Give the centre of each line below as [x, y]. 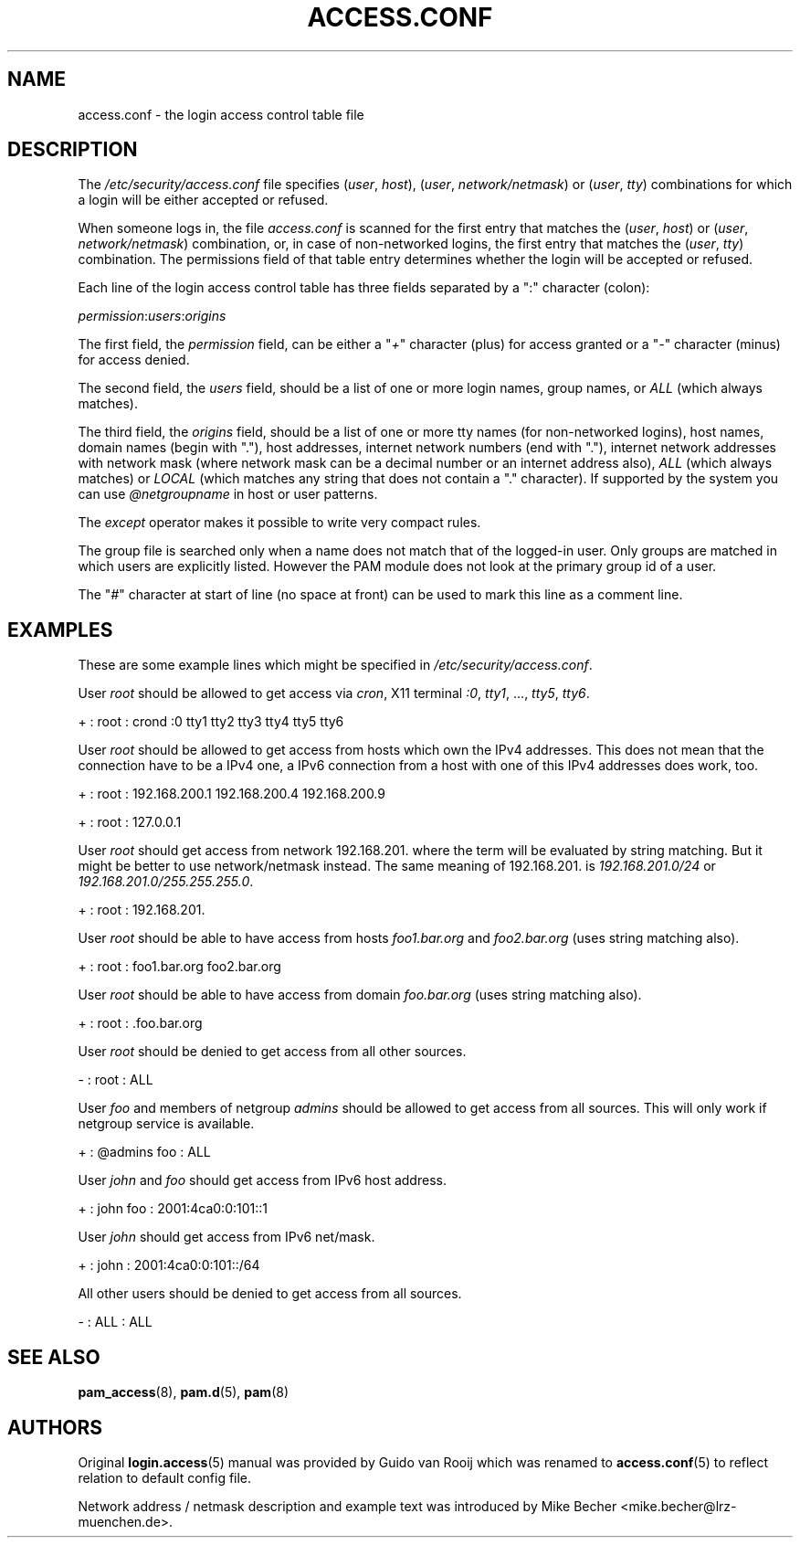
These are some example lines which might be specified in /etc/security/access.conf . [335, 665]
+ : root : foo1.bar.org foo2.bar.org [179, 967]
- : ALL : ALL [115, 1322]
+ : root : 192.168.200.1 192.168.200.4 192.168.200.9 [232, 794]
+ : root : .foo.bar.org [140, 1023]
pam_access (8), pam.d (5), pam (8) [184, 1392]
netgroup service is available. [166, 1124]
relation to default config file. [165, 1477]
